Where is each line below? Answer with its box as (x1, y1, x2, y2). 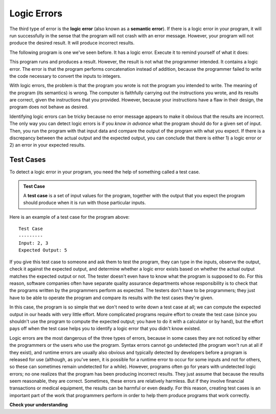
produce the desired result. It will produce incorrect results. (9, 40, 135, 46)
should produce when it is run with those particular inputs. (23, 200, 146, 206)
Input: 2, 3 (18, 240, 49, 246)
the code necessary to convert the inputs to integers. (9, 73, 122, 79)
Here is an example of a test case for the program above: (9, 214, 130, 220)
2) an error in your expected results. (9, 142, 85, 148)
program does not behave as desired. (9, 104, 89, 110)
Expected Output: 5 (18, 247, 67, 253)
